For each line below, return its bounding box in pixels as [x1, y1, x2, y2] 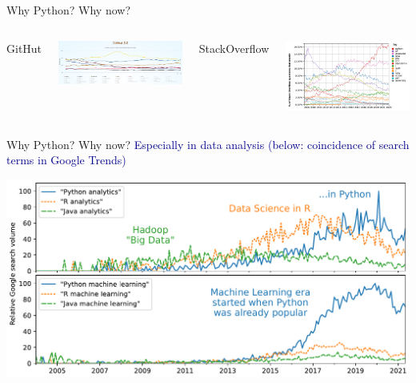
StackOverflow [198, 39, 270, 56]
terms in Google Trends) [6, 151, 126, 168]
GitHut [6, 39, 42, 56]
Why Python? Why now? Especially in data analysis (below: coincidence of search [6, 135, 410, 152]
